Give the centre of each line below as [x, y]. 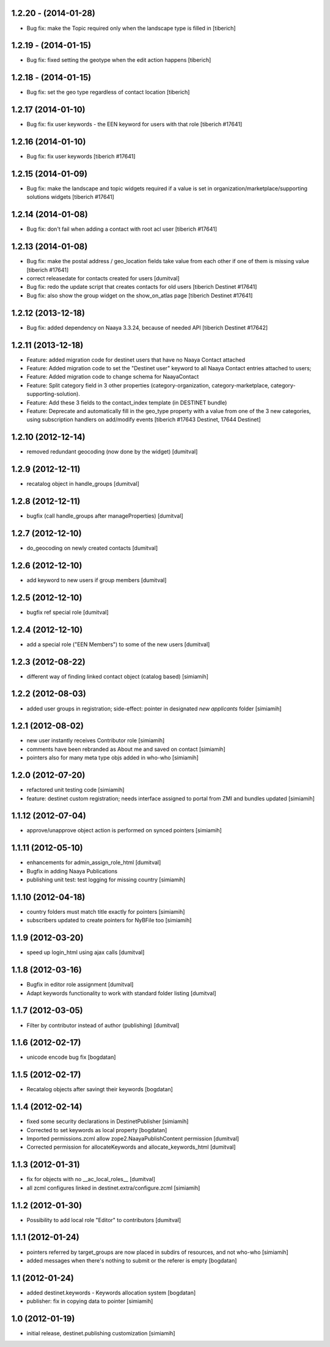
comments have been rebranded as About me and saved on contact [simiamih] [126, 749]
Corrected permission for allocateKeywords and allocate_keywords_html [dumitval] [131, 1147]
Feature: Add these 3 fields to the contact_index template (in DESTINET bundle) [127, 402]
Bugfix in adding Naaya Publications [72, 871]
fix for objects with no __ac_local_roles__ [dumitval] [91, 1179]
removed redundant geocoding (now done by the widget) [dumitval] [112, 452]
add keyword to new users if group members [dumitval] [97, 580]
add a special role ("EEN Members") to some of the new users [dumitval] [118, 644]
